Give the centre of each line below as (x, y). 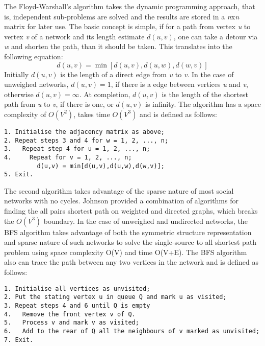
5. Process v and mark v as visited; (72, 323)
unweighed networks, (36, 84)
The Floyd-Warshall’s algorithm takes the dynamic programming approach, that (130, 6)
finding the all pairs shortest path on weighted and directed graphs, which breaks (131, 211)
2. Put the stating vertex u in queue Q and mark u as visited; (115, 297)
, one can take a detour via (216, 36)
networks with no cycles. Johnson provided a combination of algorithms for (121, 201)
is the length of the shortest (205, 94)
